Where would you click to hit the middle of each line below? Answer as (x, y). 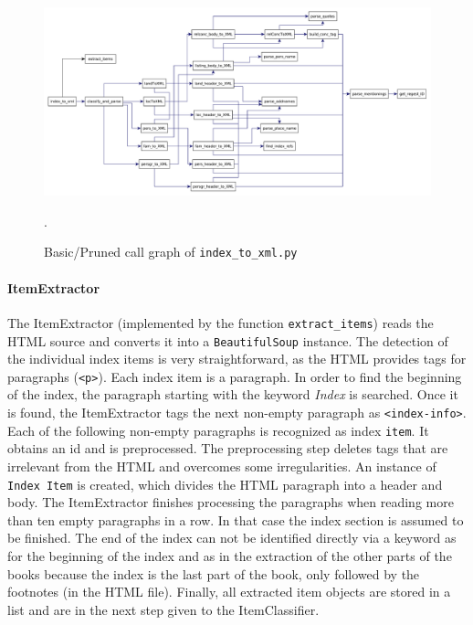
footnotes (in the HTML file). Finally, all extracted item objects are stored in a (229, 592)
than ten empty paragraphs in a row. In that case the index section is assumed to (236, 519)
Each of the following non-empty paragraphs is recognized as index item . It (218, 430)
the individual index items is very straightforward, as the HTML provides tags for (237, 359)
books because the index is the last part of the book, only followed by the (214, 573)
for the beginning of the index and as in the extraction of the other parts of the (230, 555)
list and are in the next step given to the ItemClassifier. (163, 609)
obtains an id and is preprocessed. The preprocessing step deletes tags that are (228, 448)
